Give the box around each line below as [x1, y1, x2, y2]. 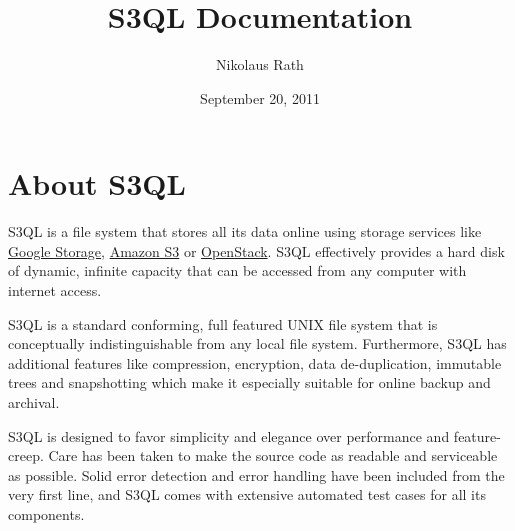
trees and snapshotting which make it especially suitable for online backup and [8, 372, 491, 393]
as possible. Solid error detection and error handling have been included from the [8, 464, 505, 485]
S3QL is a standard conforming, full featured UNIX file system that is [8, 313, 438, 334]
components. [8, 503, 85, 524]
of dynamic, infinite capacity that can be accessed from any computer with [8, 260, 467, 281]
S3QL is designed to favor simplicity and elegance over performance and [8, 425, 450, 446]
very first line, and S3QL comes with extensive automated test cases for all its [8, 484, 486, 505]
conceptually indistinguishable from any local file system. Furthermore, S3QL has [8, 333, 507, 354]
